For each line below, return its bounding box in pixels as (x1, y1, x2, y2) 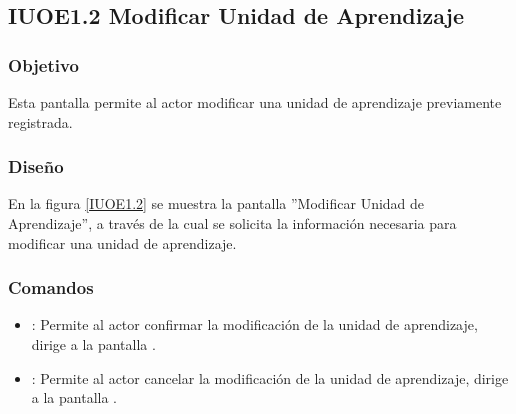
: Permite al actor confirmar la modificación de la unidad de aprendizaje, (31, 314, 478, 335)
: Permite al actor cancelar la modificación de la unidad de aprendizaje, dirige (31, 367, 509, 388)
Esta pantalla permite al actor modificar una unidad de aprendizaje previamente (8, 92, 502, 112)
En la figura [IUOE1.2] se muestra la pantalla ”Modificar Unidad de (8, 193, 425, 214)
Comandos (8, 275, 94, 300)
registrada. (8, 111, 73, 132)
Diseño (8, 154, 64, 179)
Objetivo (8, 52, 79, 77)
